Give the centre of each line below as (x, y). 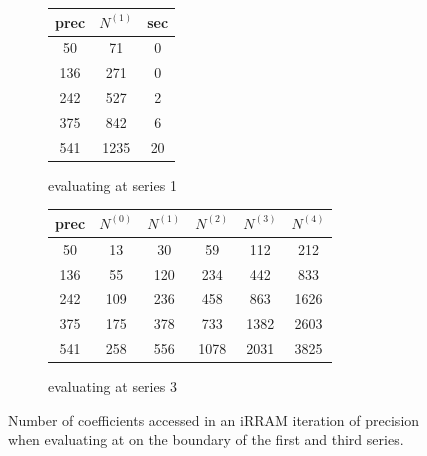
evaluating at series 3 (112, 386)
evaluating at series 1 (112, 184)
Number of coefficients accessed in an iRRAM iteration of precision (214, 419)
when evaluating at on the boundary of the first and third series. (206, 439)
